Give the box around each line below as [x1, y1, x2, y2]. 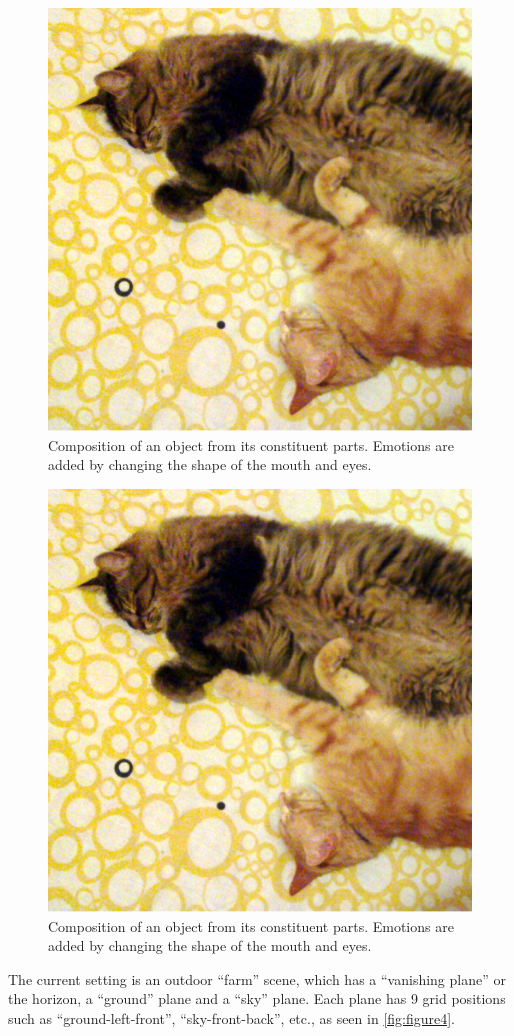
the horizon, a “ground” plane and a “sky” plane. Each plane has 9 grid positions [8, 988, 506, 1009]
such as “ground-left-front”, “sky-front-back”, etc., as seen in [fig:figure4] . [8, 1008, 456, 1029]
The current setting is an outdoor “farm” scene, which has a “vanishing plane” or [8, 968, 506, 989]
